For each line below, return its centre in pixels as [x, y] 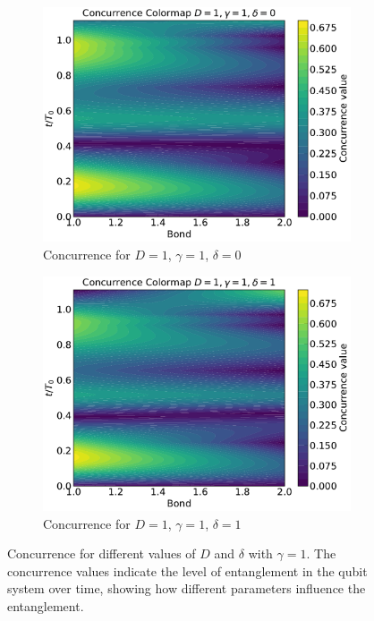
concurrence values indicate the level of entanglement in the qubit [187, 570]
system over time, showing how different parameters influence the [187, 588]
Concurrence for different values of [102, 553]
